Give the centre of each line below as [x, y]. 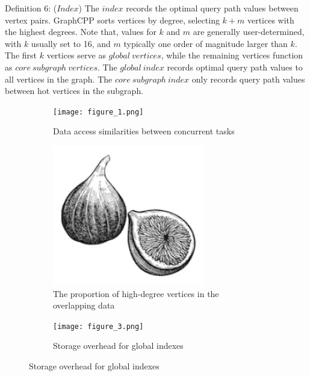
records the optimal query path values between [212, 8]
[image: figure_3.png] [98, 326]
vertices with [271, 20]
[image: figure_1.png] [98, 112]
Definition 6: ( [31, 8]
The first [21, 55]
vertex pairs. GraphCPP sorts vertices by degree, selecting [112, 20]
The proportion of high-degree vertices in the [136, 293]
